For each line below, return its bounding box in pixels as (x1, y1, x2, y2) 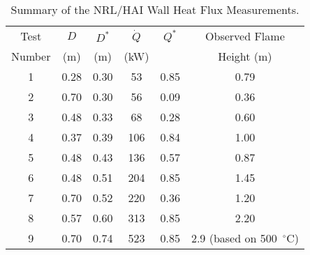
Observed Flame (205, 28, 285, 44)
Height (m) (218, 48, 272, 64)
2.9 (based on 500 (191, 230, 277, 246)
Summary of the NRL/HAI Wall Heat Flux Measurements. (10, 1, 300, 17)
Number (11, 48, 51, 64)
